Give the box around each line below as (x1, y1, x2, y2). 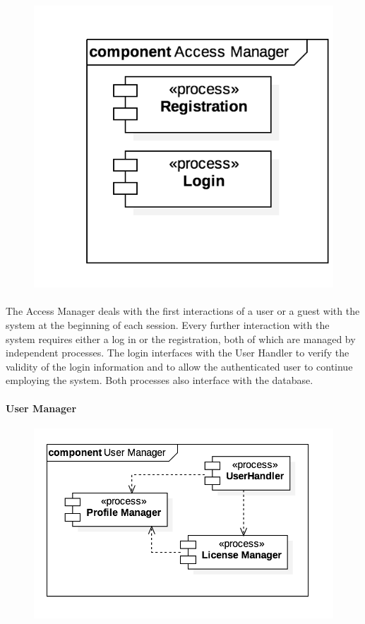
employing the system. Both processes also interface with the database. (6, 373, 313, 388)
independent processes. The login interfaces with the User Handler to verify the (6, 345, 349, 360)
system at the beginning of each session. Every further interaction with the (6, 318, 330, 332)
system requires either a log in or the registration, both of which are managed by (6, 331, 356, 346)
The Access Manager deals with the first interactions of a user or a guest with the (6, 304, 360, 318)
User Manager (6, 400, 77, 415)
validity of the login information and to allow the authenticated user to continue (6, 359, 353, 373)
